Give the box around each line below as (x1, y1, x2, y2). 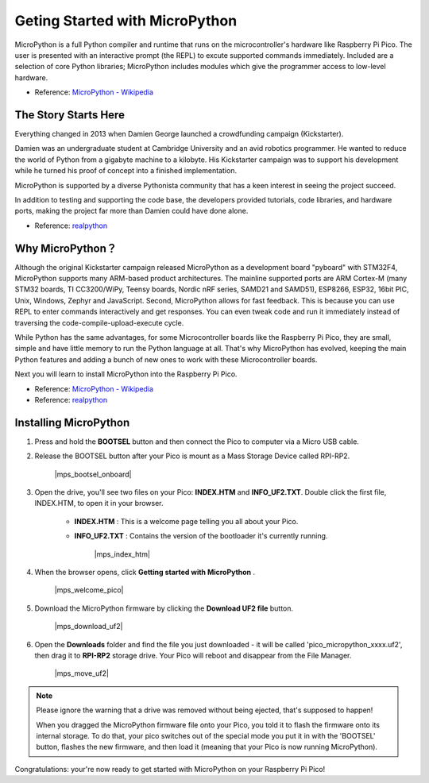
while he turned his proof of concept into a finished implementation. (14, 166, 238, 175)
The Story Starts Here (14, 108, 125, 121)
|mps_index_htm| (94, 549, 151, 559)
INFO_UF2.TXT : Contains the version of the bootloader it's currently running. (74, 531, 328, 541)
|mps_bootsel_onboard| (54, 469, 132, 479)
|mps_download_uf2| (54, 622, 123, 631)
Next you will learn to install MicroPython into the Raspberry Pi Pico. (14, 369, 238, 379)
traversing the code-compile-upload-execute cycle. (14, 318, 184, 327)
